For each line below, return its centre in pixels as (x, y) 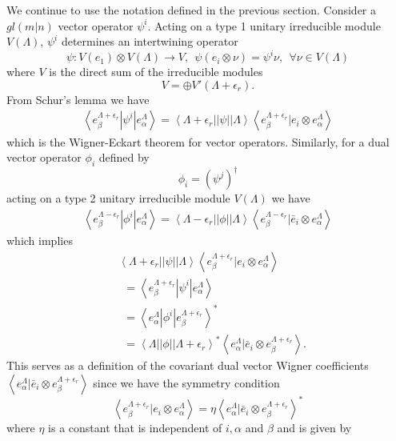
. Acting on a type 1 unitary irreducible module (264, 25)
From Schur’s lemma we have (78, 99)
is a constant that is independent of (135, 428)
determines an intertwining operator (150, 41)
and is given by (314, 428)
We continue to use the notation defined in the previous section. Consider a (191, 10)
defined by (124, 157)
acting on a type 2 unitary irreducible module (118, 198)
